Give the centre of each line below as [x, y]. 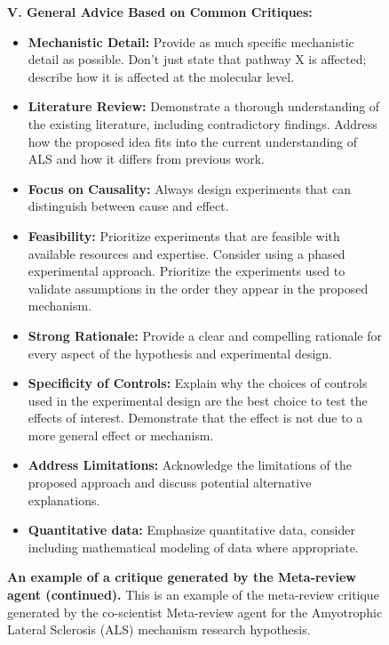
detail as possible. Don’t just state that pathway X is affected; [197, 59]
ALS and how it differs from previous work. [146, 159]
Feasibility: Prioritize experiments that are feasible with [184, 235]
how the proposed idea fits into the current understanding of [193, 141]
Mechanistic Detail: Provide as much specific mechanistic [191, 41]
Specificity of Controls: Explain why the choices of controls [198, 383]
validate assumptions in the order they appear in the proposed [198, 288]
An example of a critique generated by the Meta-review [182, 577]
